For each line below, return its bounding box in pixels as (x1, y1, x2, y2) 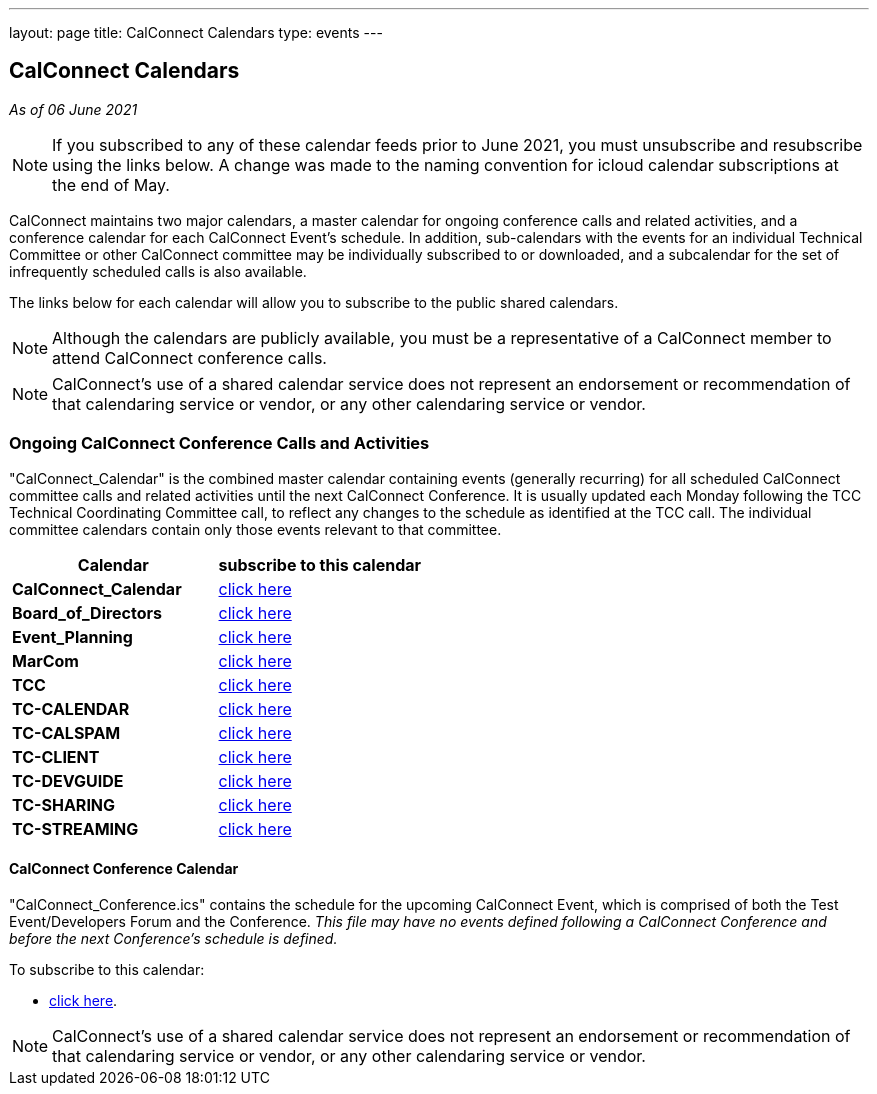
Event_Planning (12, 626, 133, 647)
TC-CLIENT (12, 746, 100, 767)
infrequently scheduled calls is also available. (9, 262, 307, 280)
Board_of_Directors (12, 602, 163, 623)
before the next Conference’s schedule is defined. (9, 929, 338, 947)
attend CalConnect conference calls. (52, 347, 327, 368)
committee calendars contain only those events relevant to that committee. (9, 520, 502, 538)
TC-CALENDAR (12, 698, 130, 719)
